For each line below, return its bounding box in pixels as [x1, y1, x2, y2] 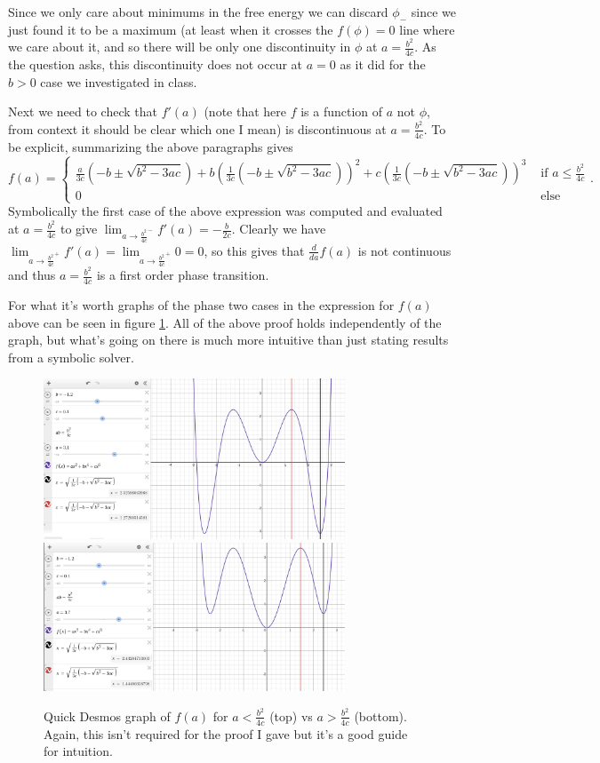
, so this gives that [204, 241, 305, 259]
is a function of [300, 102, 383, 121]
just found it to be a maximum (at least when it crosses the [8, 20, 333, 38]
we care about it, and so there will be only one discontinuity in [8, 37, 351, 56]
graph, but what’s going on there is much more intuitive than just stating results [8, 330, 449, 349]
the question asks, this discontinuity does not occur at [8, 55, 303, 74]
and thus [8, 266, 56, 284]
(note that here [204, 102, 286, 121]
